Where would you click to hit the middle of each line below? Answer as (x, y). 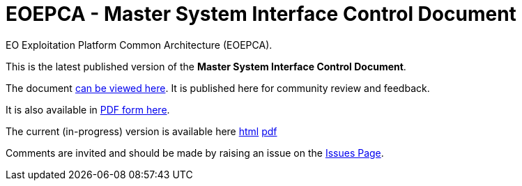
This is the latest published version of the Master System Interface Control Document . (206, 66)
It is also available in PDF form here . (88, 109)
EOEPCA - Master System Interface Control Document (261, 14)
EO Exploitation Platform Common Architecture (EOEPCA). (139, 45)
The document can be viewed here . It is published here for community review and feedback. (218, 88)
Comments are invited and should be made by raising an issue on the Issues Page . (195, 153)
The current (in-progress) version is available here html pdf (141, 131)
